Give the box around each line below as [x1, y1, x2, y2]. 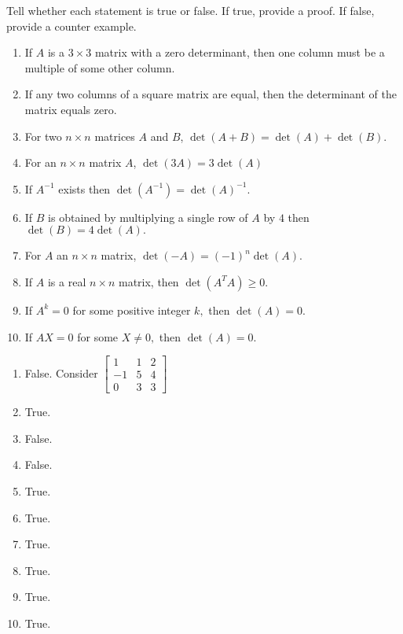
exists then [58, 180, 111, 197]
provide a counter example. [6, 17, 137, 34]
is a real [47, 273, 86, 289]
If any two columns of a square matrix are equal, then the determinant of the [24, 86, 397, 102]
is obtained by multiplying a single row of [48, 208, 248, 225]
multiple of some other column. [24, 59, 175, 76]
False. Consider [24, 364, 98, 381]
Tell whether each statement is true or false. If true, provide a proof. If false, [6, 2, 375, 18]
